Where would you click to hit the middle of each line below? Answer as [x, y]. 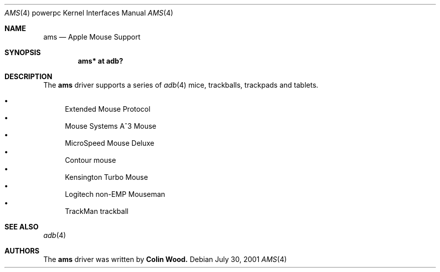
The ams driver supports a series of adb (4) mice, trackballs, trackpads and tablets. [181, 85]
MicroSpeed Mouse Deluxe [110, 143]
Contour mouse [91, 160]
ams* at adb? [101, 61]
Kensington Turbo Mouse [106, 177]
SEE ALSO [22, 227]
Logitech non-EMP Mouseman [115, 194]
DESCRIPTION [29, 76]
